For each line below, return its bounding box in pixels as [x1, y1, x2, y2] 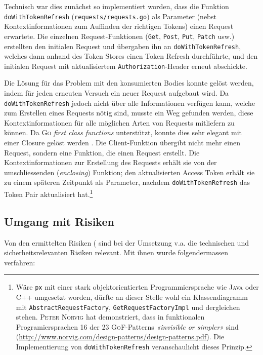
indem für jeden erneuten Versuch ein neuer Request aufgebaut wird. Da [4, 88, 229, 98]
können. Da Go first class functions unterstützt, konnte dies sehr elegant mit [4, 127, 242, 138]
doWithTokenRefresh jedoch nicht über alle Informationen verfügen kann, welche [4, 97, 255, 108]
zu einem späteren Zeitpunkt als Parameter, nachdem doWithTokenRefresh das [4, 177, 250, 187]
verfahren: [4, 257, 35, 267]
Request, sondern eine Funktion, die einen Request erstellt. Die [4, 147, 200, 157]
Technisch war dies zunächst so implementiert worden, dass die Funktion [4, 1, 229, 11]
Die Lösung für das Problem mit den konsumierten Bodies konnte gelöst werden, [4, 77, 254, 88]
